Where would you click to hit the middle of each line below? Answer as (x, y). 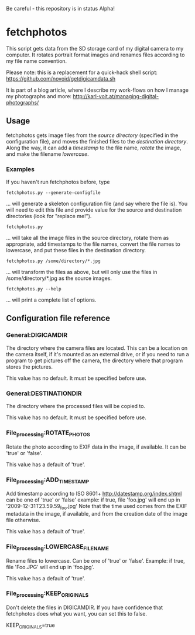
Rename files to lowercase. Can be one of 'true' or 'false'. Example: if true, (96, 560)
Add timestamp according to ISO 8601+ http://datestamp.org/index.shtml (94, 494)
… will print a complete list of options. (51, 300)
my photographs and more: (39, 96)
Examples (20, 169)
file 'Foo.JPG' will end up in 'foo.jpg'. (50, 567)
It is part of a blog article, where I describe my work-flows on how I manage (97, 90)
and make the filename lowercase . (47, 154)
